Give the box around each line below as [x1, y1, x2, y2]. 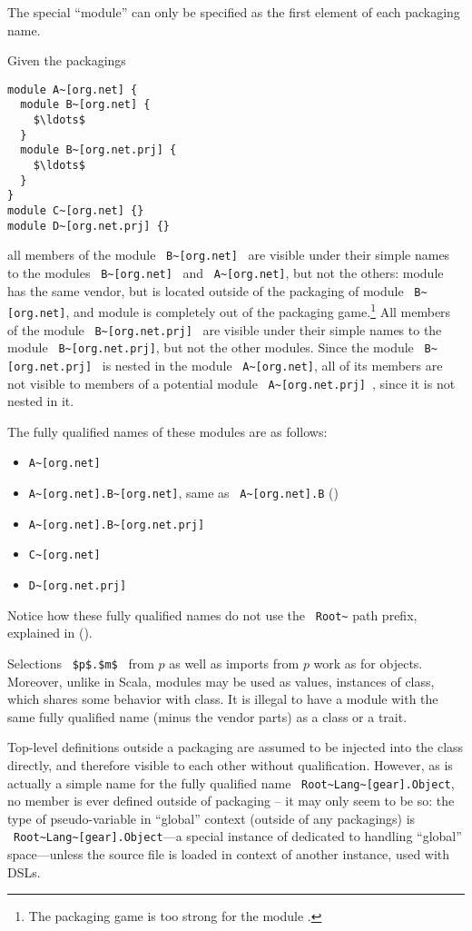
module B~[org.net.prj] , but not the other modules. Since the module [7, 338, 414, 357]
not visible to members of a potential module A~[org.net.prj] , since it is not [7, 373, 456, 392]
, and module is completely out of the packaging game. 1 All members [65, 300, 451, 321]
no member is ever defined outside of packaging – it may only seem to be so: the [7, 791, 455, 810]
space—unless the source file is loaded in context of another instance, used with [7, 845, 450, 864]
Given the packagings [7, 51, 126, 70]
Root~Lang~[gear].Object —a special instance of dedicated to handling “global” [14, 827, 462, 846]
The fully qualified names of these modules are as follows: [7, 421, 328, 441]
